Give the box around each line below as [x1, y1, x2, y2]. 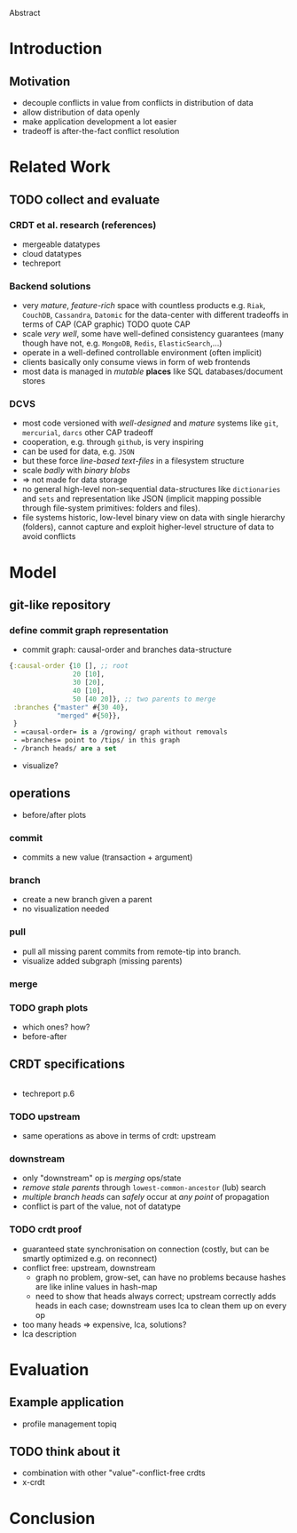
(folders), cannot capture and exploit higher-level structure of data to [21, 521, 275, 532]
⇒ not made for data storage [21, 474, 128, 485]
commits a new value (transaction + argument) [21, 852, 193, 862]
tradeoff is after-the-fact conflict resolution [21, 126, 180, 136]
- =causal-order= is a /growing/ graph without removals [12, 727, 228, 736]
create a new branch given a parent [21, 894, 152, 905]
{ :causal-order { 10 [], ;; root [9, 662, 129, 671]
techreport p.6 [21, 1088, 75, 1099]
